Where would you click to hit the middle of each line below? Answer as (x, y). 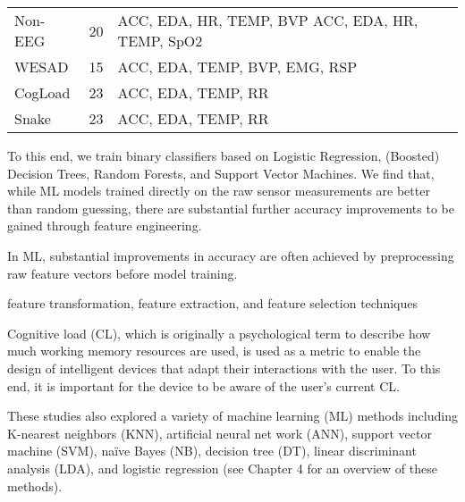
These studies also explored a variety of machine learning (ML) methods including (232, 416)
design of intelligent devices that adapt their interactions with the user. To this (224, 368)
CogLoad (42, 92)
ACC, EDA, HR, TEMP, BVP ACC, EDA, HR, (268, 20)
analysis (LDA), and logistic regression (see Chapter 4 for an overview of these (222, 468)
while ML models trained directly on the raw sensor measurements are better (219, 191)
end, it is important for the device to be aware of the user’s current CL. (203, 385)
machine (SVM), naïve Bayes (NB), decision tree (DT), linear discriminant (212, 451)
